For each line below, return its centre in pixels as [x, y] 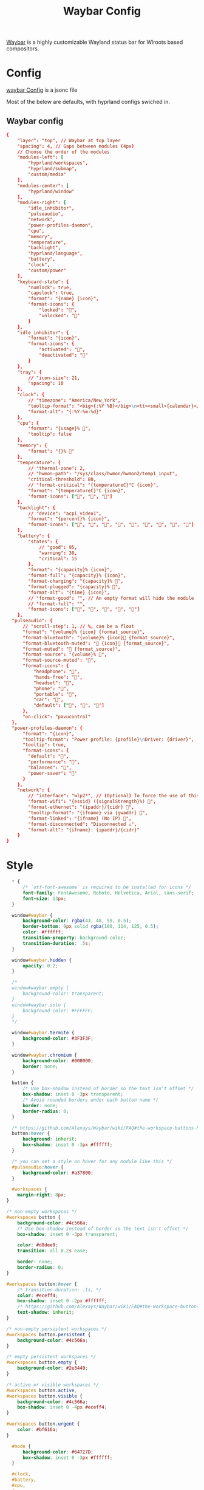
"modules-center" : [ [43, 186]
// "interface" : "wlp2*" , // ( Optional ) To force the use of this [114, 796]
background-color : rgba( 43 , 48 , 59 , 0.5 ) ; [77, 921]
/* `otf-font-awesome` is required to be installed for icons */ [107, 887]
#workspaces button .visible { [45, 1396]
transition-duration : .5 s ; [56, 943]
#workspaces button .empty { [42, 1362]
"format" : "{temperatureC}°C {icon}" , [77, 491]
